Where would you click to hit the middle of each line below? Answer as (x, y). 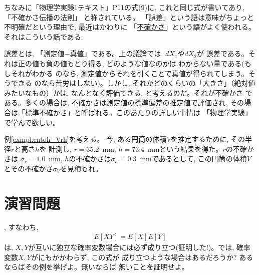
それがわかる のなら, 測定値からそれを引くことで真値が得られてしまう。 (129, 73)
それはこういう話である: (44, 36)
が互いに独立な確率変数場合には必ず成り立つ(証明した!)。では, (131, 247)
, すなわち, (21, 227)
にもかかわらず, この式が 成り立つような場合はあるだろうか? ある (146, 257)
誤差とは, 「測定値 (34, 53)
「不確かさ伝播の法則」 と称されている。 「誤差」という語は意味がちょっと (129, 17)
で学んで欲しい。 (32, 122)
